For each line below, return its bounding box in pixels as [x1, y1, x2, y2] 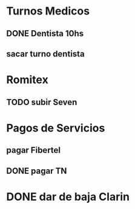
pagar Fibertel [6, 145, 61, 155]
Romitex [6, 73, 48, 87]
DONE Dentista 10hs [6, 28, 84, 39]
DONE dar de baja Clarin [6, 190, 130, 204]
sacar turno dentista [6, 48, 85, 59]
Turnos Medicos [6, 4, 90, 18]
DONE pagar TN [6, 166, 67, 176]
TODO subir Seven [6, 97, 77, 107]
